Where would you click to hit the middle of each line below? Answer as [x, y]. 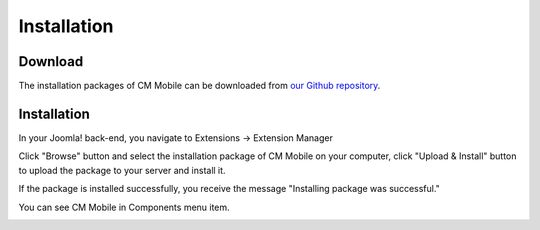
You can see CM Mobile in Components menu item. [124, 207]
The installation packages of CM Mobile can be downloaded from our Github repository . [199, 86]
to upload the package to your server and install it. [122, 170]
